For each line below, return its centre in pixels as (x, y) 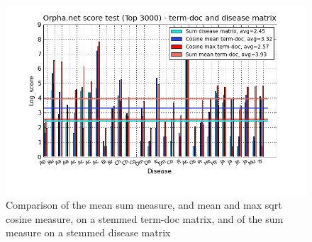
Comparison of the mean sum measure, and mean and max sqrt (144, 204)
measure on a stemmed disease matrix (88, 232)
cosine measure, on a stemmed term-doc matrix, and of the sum (145, 218)
